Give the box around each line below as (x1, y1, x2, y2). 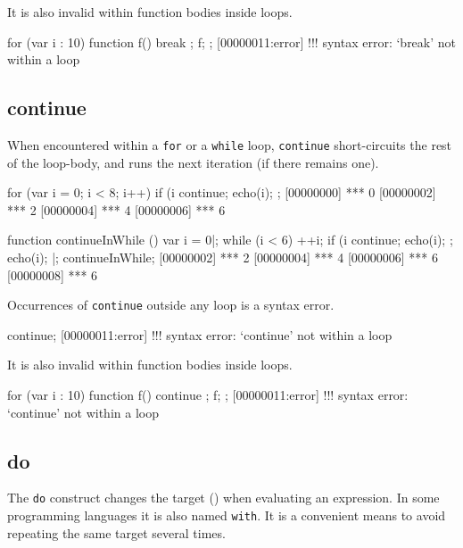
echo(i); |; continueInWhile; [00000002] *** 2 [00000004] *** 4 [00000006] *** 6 (7, 248, 439, 267)
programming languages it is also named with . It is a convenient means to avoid (7, 506, 446, 525)
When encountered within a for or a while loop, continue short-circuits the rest (7, 135, 452, 154)
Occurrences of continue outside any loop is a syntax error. (7, 295, 335, 314)
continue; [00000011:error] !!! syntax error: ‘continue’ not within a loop (7, 325, 393, 344)
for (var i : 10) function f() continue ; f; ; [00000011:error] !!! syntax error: (7, 386, 409, 404)
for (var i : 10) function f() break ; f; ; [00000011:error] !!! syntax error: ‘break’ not (7, 32, 457, 51)
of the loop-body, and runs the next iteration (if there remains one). (7, 153, 379, 171)
